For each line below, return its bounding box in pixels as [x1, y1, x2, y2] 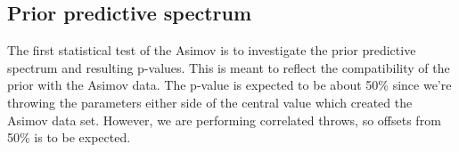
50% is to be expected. [7, 128, 131, 147]
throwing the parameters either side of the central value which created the [7, 92, 413, 111]
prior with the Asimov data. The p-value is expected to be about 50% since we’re [7, 76, 452, 94]
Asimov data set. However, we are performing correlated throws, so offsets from [7, 110, 441, 129]
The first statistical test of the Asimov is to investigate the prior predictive [7, 41, 416, 60]
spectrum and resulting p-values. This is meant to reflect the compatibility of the [7, 58, 450, 76]
